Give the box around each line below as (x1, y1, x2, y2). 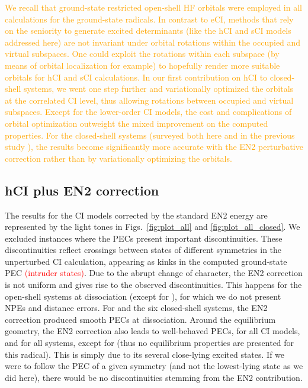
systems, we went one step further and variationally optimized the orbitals (23, 82, 294, 95)
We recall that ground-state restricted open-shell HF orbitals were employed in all (5, 1, 302, 13)
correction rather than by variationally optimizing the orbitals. (5, 152, 232, 164)
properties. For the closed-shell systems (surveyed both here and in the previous (5, 129, 295, 141)
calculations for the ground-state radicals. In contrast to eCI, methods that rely (5, 12, 294, 25)
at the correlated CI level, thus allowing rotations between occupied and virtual (5, 94, 294, 106)
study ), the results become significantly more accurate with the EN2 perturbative (5, 140, 303, 153)
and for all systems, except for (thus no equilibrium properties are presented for (5, 336, 294, 349)
